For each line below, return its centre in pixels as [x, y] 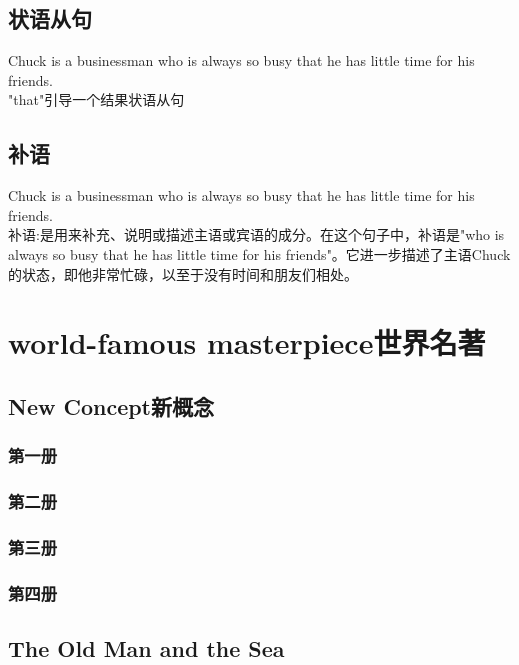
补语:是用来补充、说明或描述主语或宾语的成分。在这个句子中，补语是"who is [256, 234]
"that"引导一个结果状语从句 [96, 99]
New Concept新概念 [111, 405]
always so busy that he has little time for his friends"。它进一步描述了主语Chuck [259, 253]
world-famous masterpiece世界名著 [247, 342]
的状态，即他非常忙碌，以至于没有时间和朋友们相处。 [183, 273]
